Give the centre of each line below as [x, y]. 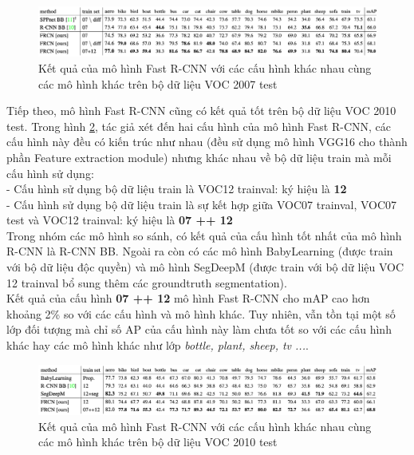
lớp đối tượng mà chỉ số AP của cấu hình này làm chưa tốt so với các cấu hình [199, 329]
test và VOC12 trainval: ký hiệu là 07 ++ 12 [120, 220]
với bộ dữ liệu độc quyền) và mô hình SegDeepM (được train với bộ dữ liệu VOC [205, 267]
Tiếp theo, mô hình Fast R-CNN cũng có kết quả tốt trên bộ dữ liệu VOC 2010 [201, 111]
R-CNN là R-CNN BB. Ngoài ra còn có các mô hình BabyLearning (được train [200, 251]
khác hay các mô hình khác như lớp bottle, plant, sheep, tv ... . [158, 345]
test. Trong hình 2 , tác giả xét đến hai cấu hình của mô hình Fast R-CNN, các [199, 126]
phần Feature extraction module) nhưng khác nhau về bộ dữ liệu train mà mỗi [199, 157]
